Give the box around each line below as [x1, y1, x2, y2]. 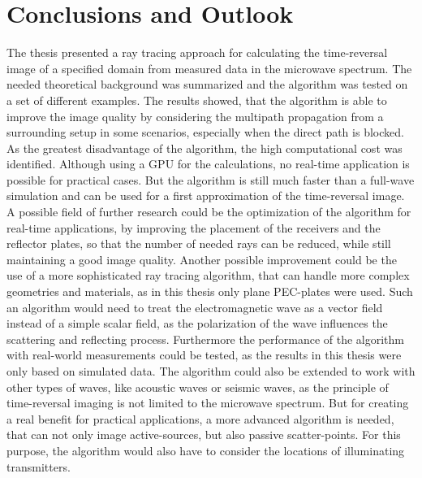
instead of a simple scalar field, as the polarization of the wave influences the [6, 315, 388, 332]
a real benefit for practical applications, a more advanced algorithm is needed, [6, 410, 394, 427]
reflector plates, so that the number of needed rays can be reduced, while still [6, 235, 391, 252]
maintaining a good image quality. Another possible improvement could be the [6, 250, 397, 267]
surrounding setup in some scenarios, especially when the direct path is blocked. [6, 124, 404, 141]
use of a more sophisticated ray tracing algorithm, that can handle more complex [6, 267, 410, 284]
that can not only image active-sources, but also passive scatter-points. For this [6, 426, 401, 443]
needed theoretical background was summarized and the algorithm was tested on [6, 76, 408, 93]
